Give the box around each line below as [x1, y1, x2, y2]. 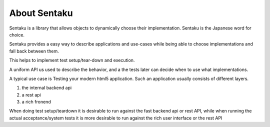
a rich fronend [21, 99, 51, 105]
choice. [9, 31, 25, 37]
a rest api [21, 91, 41, 97]
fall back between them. [9, 48, 59, 54]
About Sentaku [9, 7, 73, 18]
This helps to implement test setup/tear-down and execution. [9, 57, 135, 63]
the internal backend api [21, 85, 72, 91]
